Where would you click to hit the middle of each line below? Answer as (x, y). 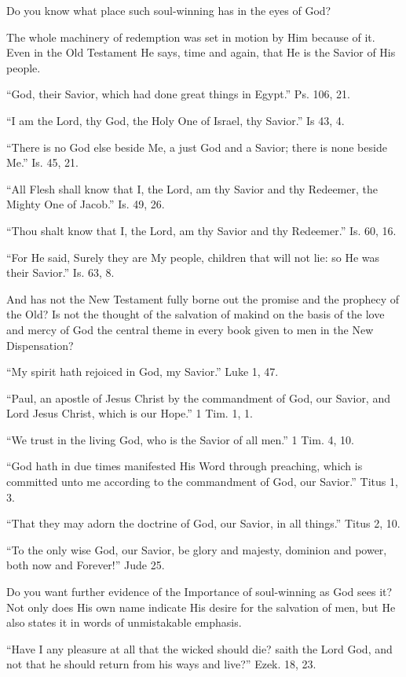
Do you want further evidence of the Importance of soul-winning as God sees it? (199, 592)
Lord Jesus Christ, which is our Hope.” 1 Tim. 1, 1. (130, 413)
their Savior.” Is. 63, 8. (60, 272)
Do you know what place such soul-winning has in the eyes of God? (169, 10)
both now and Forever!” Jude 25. (86, 565)
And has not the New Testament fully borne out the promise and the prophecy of (203, 298)
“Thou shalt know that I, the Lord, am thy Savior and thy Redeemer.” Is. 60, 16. (201, 230)
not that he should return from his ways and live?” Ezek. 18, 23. (161, 664)
